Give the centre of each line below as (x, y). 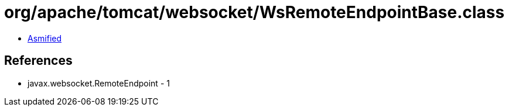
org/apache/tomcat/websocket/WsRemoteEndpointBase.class (255, 12)
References (38, 61)
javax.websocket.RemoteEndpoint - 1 (99, 83)
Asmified (45, 38)
